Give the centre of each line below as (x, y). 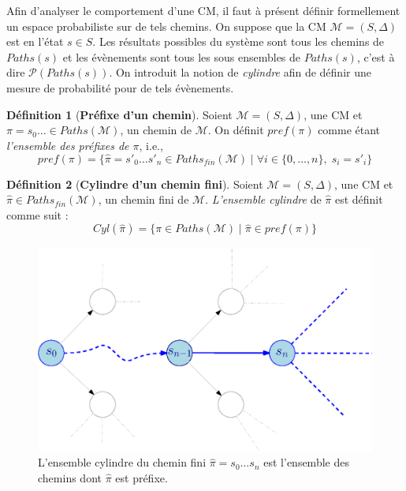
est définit (359, 199)
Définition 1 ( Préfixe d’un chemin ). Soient (119, 114)
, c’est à (376, 56)
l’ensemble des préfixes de (68, 145)
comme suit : (37, 214)
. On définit (236, 130)
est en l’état (35, 41)
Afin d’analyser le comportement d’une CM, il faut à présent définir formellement (203, 10)
